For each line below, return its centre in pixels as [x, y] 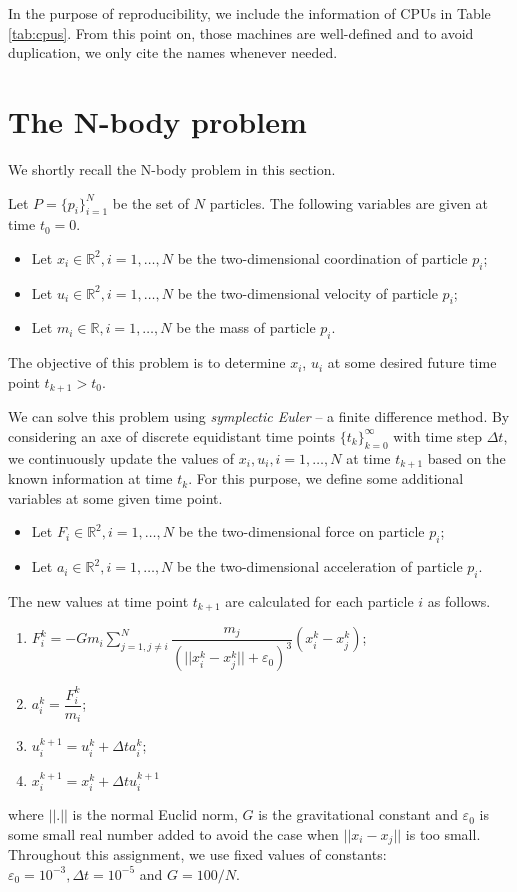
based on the [466, 457]
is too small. [443, 833]
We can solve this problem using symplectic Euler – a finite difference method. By [259, 416]
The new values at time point [98, 600]
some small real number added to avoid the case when [173, 833]
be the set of [151, 202]
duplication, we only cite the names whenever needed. [173, 52]
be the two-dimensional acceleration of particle [320, 566]
